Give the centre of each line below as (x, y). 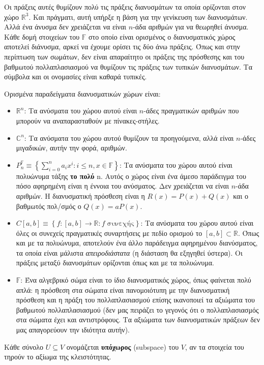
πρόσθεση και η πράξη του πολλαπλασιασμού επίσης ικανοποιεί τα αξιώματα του (135, 300)
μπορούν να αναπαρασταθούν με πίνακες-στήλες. (88, 120)
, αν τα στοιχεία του (214, 346)
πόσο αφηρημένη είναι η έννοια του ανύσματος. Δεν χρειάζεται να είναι (122, 186)
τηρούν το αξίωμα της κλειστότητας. (58, 357)
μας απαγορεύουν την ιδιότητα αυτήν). (73, 330)
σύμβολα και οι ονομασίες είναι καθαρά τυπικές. (76, 77)
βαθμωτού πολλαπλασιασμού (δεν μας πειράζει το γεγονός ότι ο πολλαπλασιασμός (137, 309)
